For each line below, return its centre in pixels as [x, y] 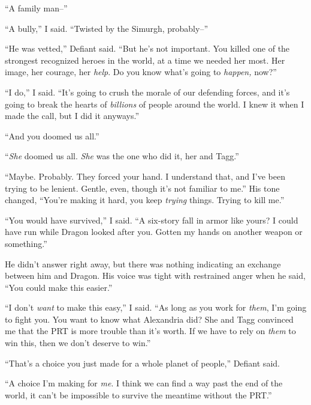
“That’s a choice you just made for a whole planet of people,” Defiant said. [142, 363]
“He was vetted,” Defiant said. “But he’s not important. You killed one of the [147, 48]
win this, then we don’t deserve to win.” [78, 343]
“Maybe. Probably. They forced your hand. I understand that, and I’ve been [145, 176]
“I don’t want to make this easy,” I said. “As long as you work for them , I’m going [156, 307]
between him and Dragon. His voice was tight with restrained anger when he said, [155, 276]
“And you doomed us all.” [52, 136]
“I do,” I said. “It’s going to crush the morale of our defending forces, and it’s [147, 92]
